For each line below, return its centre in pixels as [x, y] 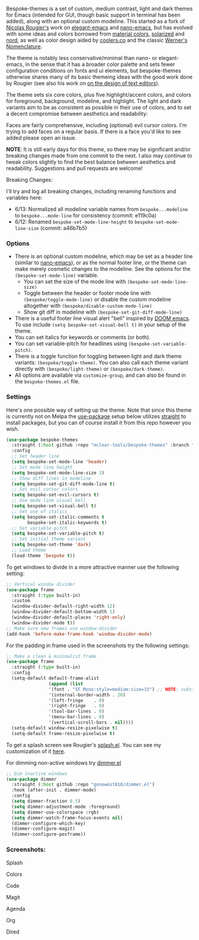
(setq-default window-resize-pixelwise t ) [65, 728]
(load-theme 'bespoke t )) [44, 556]
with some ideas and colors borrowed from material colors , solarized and [95, 34]
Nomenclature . [24, 46]
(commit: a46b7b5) [64, 228]
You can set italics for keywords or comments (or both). [83, 337]
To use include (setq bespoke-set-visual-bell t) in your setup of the [100, 325]
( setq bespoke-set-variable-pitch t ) [58, 534]
